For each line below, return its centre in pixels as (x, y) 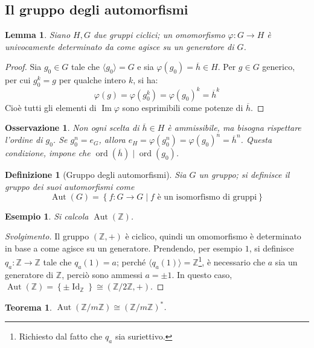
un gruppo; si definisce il (244, 175)
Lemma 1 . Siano (38, 35)
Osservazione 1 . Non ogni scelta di (72, 128)
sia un (286, 262)
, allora (112, 140)
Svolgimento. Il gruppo (47, 236)
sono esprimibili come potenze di (183, 107)
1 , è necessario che (232, 261)
